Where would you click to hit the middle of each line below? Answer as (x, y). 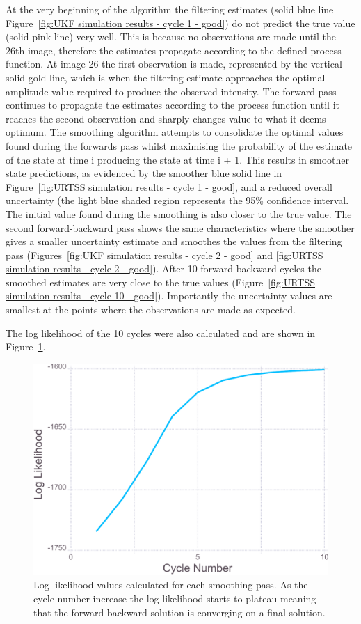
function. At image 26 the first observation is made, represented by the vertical (174, 64)
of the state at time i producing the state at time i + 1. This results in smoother (178, 159)
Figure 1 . (26, 346)
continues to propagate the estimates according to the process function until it (173, 105)
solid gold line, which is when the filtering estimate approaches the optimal (166, 77)
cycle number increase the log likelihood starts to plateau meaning (175, 598)
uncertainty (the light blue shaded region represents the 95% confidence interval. (177, 200)
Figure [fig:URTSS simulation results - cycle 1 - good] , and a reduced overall (169, 186)
